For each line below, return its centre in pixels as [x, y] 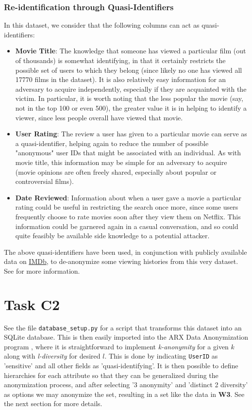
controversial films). [44, 181]
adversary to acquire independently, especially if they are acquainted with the [131, 89]
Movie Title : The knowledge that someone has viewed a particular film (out [131, 51]
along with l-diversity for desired [52, 356]
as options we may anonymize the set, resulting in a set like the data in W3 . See [124, 394]
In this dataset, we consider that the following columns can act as [102, 25]
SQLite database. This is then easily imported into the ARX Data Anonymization [126, 337]
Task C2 [32, 304]
